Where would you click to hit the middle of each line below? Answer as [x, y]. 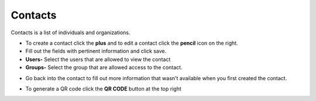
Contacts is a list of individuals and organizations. [71, 33]
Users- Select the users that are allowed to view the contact [98, 59]
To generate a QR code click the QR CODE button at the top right [103, 89]
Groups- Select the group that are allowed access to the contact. [104, 67]
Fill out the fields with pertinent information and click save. [96, 51]
